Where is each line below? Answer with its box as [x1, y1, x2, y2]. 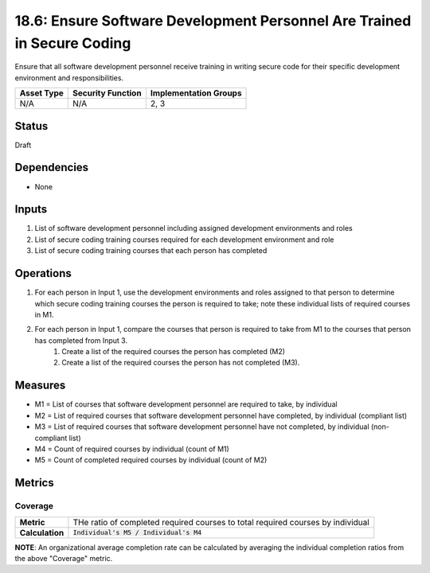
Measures [14, 379, 66, 392]
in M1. [34, 310, 54, 319]
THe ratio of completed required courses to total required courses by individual [72, 516, 369, 528]
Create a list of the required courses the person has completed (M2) [61, 347, 286, 357]
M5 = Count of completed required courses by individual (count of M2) [34, 455, 268, 465]
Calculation [19, 527, 64, 538]
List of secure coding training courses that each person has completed [34, 246, 268, 255]
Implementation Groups [150, 88, 242, 99]
